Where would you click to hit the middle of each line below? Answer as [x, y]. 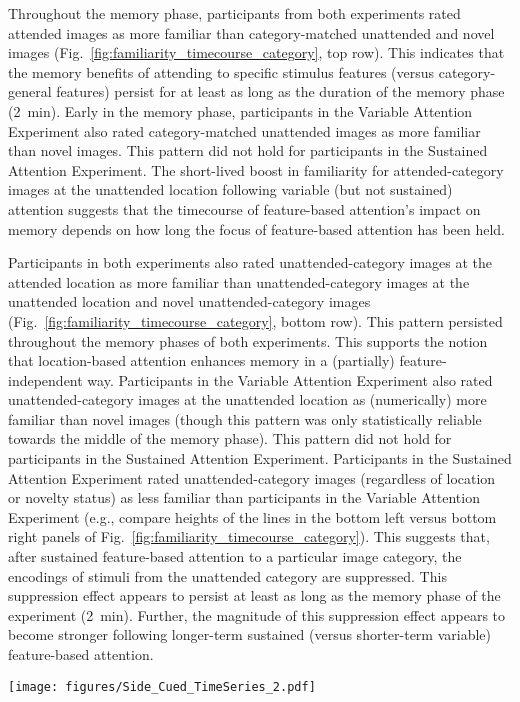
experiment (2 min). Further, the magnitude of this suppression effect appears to [257, 614]
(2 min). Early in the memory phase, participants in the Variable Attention [240, 110]
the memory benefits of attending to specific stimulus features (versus [221, 71]
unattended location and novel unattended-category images [189, 301]
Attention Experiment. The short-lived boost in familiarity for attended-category [256, 169]
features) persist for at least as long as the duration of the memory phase [280, 91]
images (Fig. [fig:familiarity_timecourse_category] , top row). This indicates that [256, 52]
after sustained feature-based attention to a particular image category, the [235, 556]
